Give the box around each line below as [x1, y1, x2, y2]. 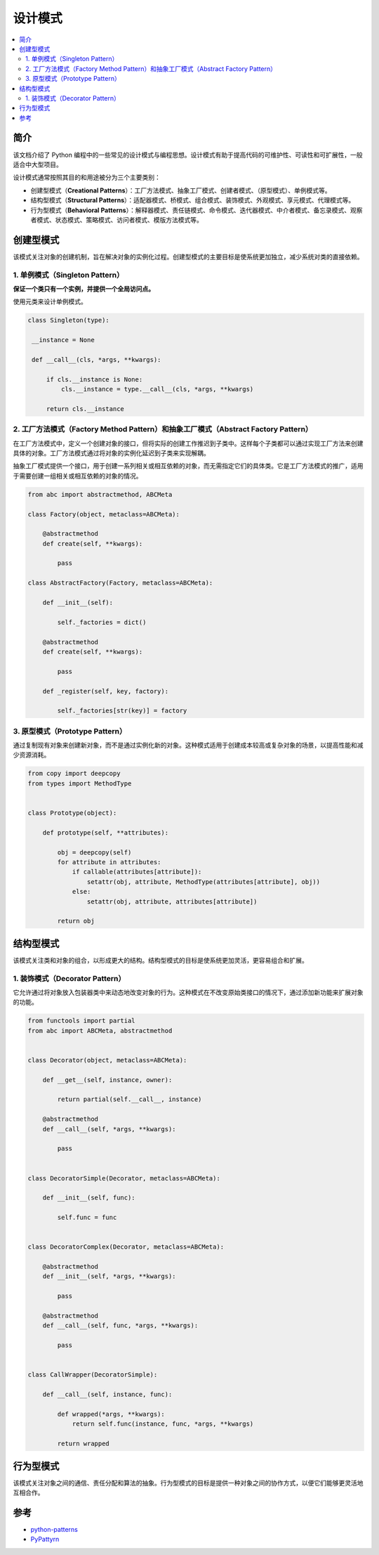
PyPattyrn [30, 1535, 60, 1544]
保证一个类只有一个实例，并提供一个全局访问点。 [13, 285, 154, 293]
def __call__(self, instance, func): [42, 1391, 173, 1398]
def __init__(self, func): [42, 1194, 136, 1202]
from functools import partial [27, 1017, 136, 1025]
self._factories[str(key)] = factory [57, 707, 187, 715]
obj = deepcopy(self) [57, 848, 132, 857]
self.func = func [57, 1214, 117, 1222]
